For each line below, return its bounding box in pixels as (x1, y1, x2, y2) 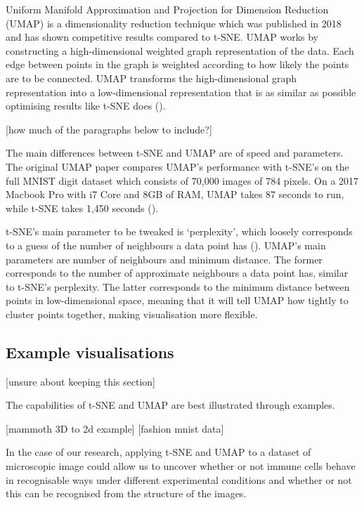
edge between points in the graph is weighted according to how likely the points (6, 57, 349, 72)
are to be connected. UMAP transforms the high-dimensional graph (6, 70, 297, 85)
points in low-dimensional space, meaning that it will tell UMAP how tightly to (6, 293, 349, 308)
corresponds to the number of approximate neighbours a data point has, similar (6, 265, 349, 280)
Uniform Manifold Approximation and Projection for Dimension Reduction (6, 2, 329, 16)
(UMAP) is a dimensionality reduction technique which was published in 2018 (6, 15, 342, 30)
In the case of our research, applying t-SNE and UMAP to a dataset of (6, 445, 311, 459)
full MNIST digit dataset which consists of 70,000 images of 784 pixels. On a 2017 (6, 173, 359, 188)
